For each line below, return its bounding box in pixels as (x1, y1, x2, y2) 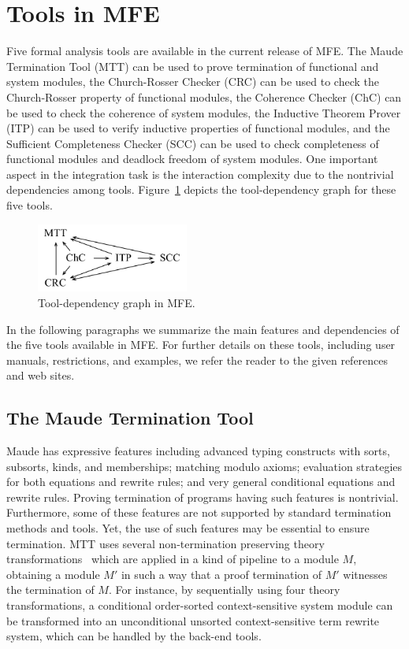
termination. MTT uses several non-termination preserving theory (6, 535, 325, 551)
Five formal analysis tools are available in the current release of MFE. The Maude (6, 43, 403, 59)
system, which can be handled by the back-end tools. (6, 628, 262, 644)
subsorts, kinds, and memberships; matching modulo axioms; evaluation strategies (6, 458, 403, 474)
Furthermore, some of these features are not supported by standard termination (6, 504, 392, 521)
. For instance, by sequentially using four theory (108, 581, 340, 598)
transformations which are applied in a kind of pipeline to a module (6, 551, 339, 567)
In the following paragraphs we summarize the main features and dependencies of (6, 321, 400, 337)
